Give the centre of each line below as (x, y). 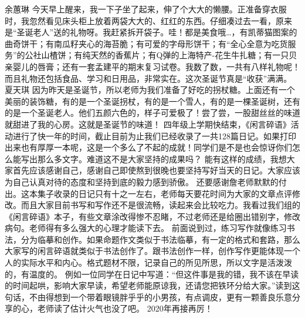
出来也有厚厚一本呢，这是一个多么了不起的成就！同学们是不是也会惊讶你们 (148, 147)
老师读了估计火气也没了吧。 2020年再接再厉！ (125, 308)
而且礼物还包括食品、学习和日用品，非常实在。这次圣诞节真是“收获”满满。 (148, 78)
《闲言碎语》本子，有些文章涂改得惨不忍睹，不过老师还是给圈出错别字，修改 (152, 216)
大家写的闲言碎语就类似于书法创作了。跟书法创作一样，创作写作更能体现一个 (152, 251)
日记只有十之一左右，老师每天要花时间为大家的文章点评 (185, 193)
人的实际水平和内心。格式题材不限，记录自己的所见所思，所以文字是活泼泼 (148, 262)
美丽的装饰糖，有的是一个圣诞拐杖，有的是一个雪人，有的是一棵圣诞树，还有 (152, 101)
